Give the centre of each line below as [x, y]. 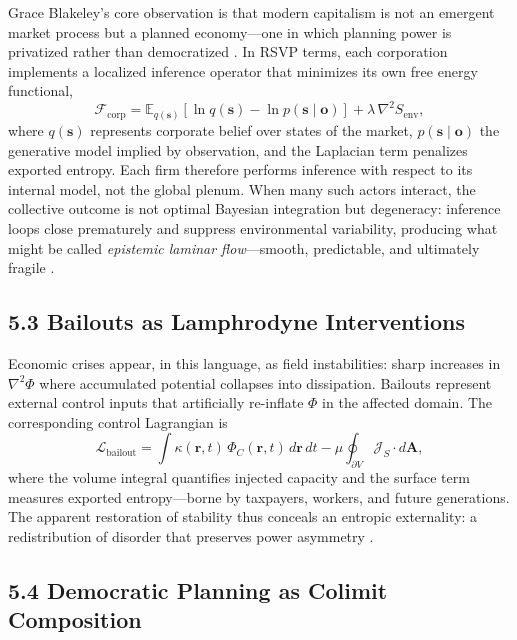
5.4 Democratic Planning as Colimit [198, 589]
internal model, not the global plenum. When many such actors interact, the [242, 188]
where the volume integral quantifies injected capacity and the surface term [239, 477]
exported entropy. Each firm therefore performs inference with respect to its [240, 169]
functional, [40, 90]
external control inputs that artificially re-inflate [156, 402]
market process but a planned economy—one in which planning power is [230, 31]
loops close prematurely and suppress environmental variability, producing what [253, 227]
